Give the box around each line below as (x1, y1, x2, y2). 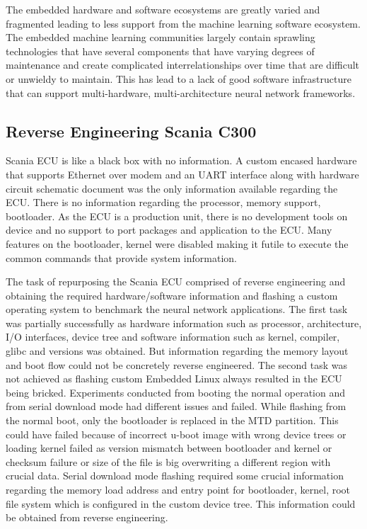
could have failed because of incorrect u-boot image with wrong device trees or (6, 426, 346, 441)
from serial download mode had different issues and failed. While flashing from (6, 399, 346, 414)
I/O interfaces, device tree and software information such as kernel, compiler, (6, 329, 340, 344)
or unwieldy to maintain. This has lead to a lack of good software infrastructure (6, 71, 351, 86)
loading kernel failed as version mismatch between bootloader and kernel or (6, 440, 332, 455)
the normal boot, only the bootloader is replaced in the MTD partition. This (6, 413, 339, 428)
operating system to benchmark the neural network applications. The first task (6, 302, 348, 317)
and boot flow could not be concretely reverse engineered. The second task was (6, 357, 348, 372)
